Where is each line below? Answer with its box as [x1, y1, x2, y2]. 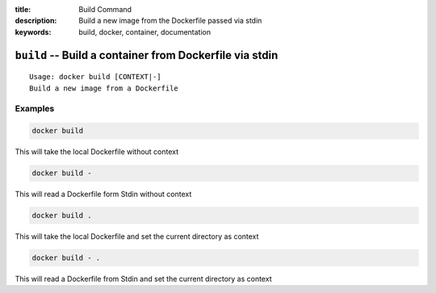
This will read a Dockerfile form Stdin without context [15, 190, 192, 199]
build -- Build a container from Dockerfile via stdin [15, 48, 279, 62]
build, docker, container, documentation [78, 27, 212, 36]
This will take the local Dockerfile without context [15, 147, 179, 157]
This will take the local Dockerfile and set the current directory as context [15, 232, 259, 241]
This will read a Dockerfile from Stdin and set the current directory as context [15, 274, 272, 284]
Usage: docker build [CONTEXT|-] [29, 73, 161, 82]
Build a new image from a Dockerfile [29, 83, 179, 93]
